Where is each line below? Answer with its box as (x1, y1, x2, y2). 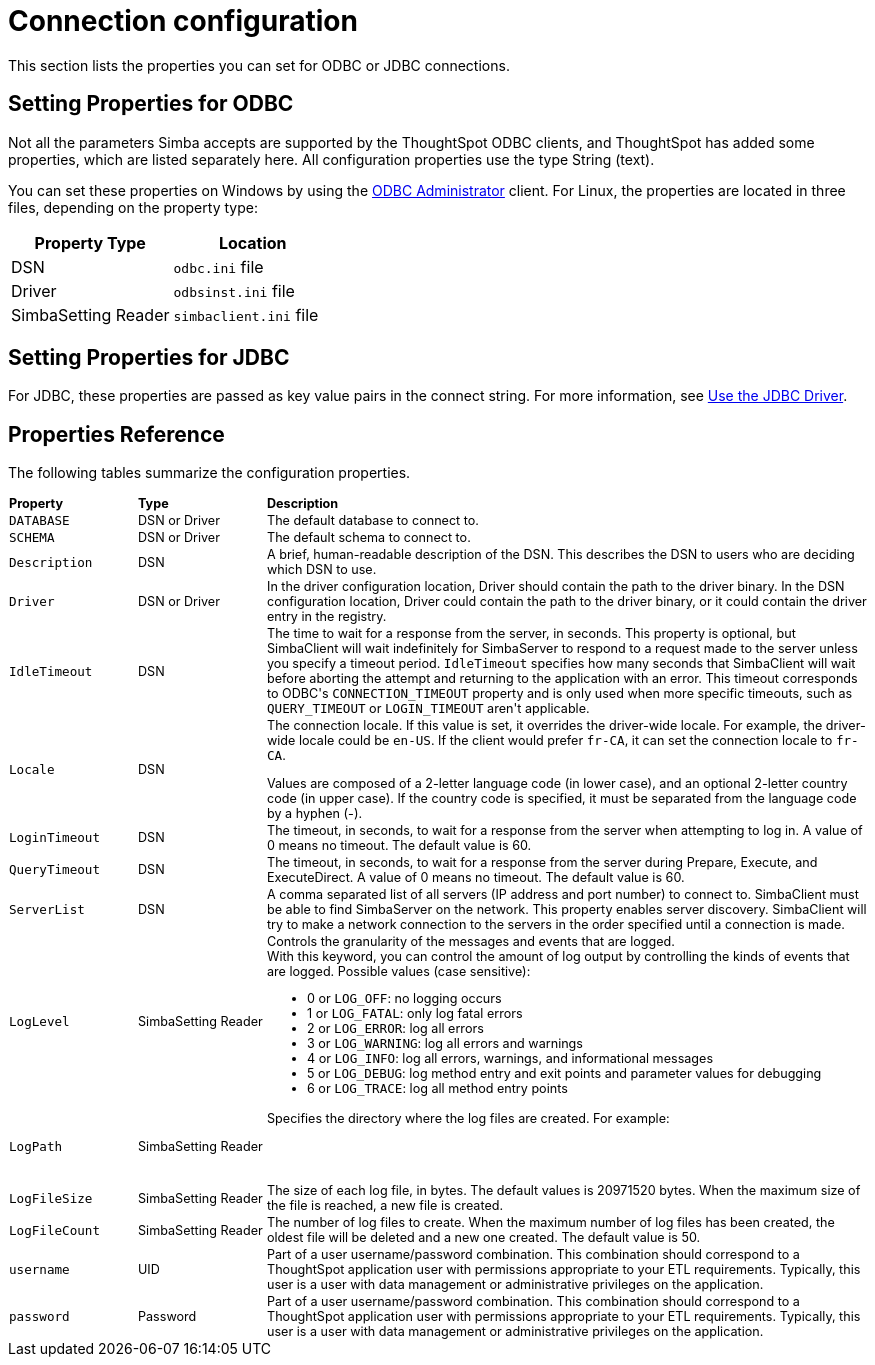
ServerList (9, 901, 85, 917)
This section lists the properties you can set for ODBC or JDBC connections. (8, 56, 510, 74)
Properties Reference (8, 421, 225, 447)
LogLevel (9, 1013, 70, 1029)
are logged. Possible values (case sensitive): (267, 963, 531, 979)
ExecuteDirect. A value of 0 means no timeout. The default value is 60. (267, 869, 685, 885)
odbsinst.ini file (173, 280, 295, 301)
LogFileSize (9, 1190, 93, 1206)
